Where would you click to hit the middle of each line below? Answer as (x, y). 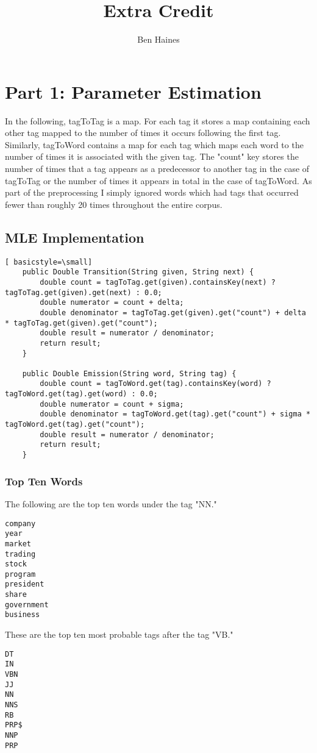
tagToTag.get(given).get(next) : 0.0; (84, 292)
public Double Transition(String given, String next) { (138, 272)
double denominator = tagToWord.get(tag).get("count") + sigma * (175, 414)
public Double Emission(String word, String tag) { (129, 373)
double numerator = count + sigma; (112, 404)
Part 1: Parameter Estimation (133, 91)
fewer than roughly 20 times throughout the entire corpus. (114, 204)
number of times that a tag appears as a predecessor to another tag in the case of (157, 169)
